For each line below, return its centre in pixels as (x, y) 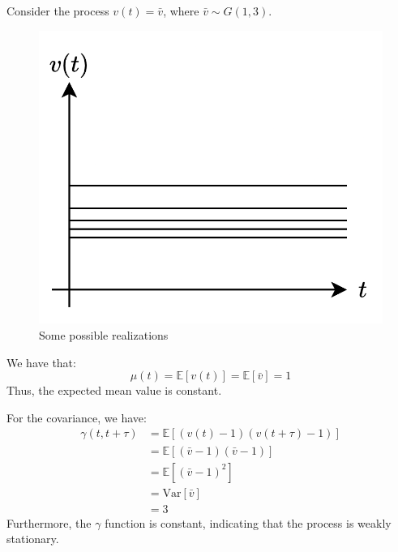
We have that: (41, 362)
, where (181, 11)
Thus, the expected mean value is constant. (114, 390)
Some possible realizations (104, 335)
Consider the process (58, 11)
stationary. (33, 539)
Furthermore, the (49, 522)
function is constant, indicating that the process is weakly (248, 522)
